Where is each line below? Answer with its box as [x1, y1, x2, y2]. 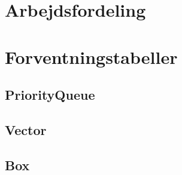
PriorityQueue [5, 85, 95, 104]
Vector [5, 120, 47, 139]
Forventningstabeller [5, 44, 178, 69]
